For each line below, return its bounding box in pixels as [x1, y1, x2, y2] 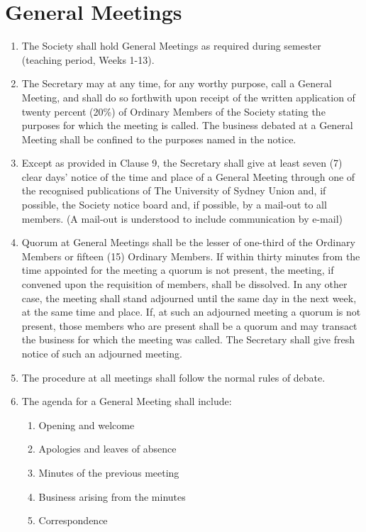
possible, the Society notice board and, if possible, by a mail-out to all [21, 197, 327, 212]
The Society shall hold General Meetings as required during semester [21, 38, 321, 53]
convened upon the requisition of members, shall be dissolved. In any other [21, 277, 348, 292]
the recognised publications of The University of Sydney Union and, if [21, 183, 326, 198]
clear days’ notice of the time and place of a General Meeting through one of [21, 169, 355, 184]
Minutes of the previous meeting [38, 465, 179, 480]
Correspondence [38, 513, 108, 528]
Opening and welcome [38, 417, 135, 432]
